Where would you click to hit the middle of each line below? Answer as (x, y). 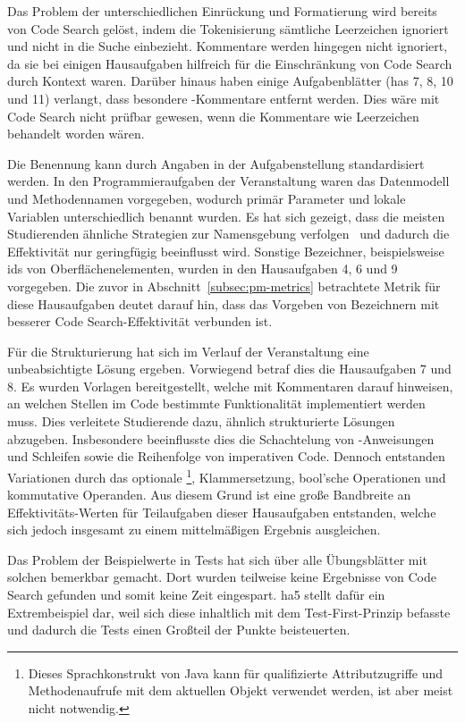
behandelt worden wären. (76, 134)
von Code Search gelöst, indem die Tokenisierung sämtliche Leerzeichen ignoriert (228, 28)
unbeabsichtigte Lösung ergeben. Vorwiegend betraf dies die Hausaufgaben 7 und (229, 369)
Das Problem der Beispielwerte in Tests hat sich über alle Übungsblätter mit (217, 559)
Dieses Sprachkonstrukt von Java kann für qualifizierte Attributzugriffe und (236, 673)
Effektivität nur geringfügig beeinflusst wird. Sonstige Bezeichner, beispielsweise (226, 251)
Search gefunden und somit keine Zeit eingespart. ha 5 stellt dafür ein (196, 595)
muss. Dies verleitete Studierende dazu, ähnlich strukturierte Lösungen (201, 421)
